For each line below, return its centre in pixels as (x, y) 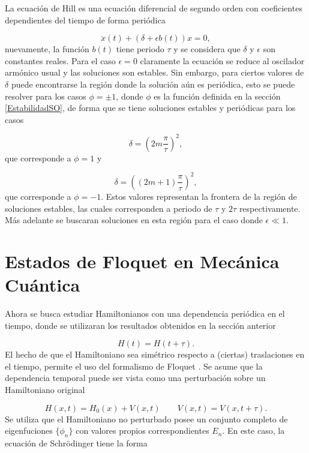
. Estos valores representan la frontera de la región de (199, 196)
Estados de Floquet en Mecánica (142, 261)
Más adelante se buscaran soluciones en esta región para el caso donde (134, 220)
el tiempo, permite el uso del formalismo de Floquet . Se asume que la (134, 366)
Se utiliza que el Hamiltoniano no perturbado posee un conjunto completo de (146, 418)
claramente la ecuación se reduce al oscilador (222, 60)
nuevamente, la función (47, 49)
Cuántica (43, 285)
